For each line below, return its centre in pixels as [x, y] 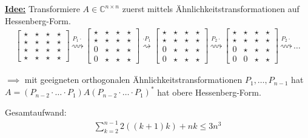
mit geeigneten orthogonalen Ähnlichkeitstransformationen [133, 80]
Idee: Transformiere [42, 8]
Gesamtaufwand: [36, 112]
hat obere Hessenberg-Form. [209, 92]
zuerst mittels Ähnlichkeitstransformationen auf [211, 8]
